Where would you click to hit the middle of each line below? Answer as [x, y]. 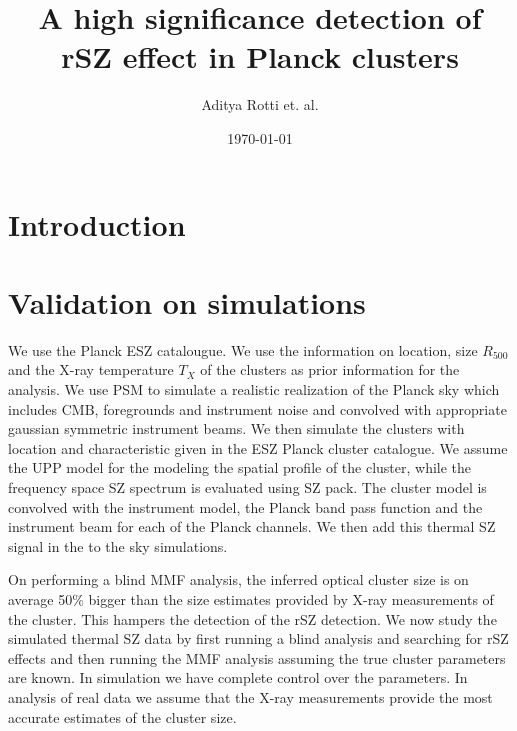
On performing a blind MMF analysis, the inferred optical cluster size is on [238, 579]
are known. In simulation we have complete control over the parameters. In [238, 677]
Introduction [97, 223]
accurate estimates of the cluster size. [122, 716]
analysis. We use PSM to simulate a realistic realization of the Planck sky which [254, 389]
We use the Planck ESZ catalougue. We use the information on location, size [243, 349]
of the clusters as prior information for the [330, 369]
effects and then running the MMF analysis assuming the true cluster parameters [257, 657]
